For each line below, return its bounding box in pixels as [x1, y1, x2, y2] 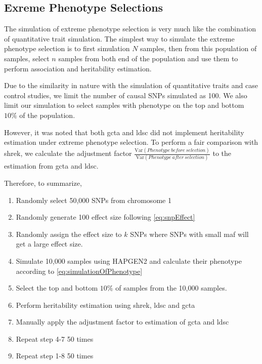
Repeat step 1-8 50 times [16, 350, 94, 361]
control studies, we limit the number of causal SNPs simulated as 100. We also [4, 90, 247, 100]
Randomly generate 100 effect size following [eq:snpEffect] [16, 212, 195, 222]
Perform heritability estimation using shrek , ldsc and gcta [16, 299, 195, 310]
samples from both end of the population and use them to [58, 53, 238, 63]
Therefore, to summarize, [4, 177, 82, 188]
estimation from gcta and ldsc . [4, 160, 99, 171]
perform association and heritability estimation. [4, 63, 152, 73]
